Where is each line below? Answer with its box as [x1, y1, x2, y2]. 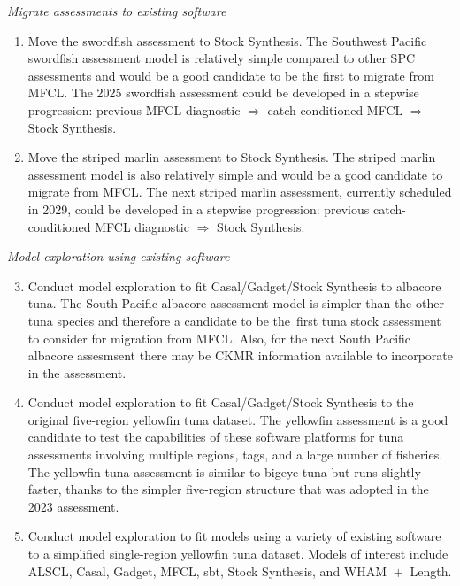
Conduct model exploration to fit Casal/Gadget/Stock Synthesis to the [27, 393, 414, 412]
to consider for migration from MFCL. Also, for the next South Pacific [27, 328, 411, 347]
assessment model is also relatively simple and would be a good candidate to [27, 165, 443, 183]
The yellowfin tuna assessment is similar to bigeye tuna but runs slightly [27, 462, 421, 481]
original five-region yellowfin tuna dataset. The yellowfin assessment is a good [27, 410, 448, 428]
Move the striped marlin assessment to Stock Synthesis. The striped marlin [27, 148, 436, 166]
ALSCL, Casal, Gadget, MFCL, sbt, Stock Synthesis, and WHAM [27, 561, 387, 580]
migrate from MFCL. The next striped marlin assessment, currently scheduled [27, 182, 452, 201]
